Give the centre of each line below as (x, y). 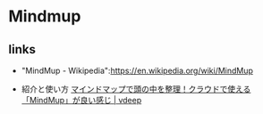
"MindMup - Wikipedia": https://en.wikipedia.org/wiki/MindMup (137, 70)
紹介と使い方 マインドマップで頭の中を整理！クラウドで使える (136, 89)
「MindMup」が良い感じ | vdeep (81, 100)
